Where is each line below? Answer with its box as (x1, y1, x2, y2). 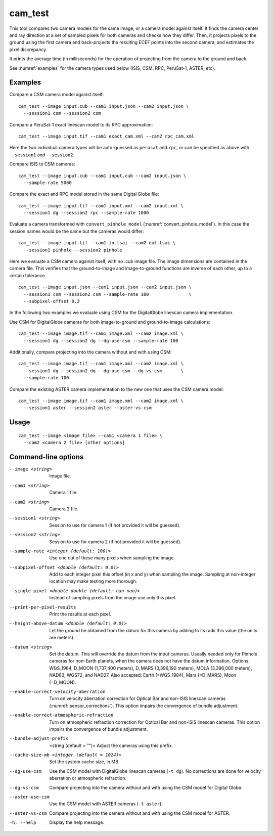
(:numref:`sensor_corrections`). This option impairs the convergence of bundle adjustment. (49, 702, 239, 709)
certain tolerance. (9, 272, 47, 278)
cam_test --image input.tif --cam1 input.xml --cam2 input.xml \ (18, 203, 184, 208)
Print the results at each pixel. (49, 611, 111, 617)
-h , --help (9, 820, 36, 825)
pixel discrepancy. (9, 46, 48, 53)
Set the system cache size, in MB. (49, 759, 120, 765)
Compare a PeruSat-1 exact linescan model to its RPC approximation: (9, 121, 153, 127)
